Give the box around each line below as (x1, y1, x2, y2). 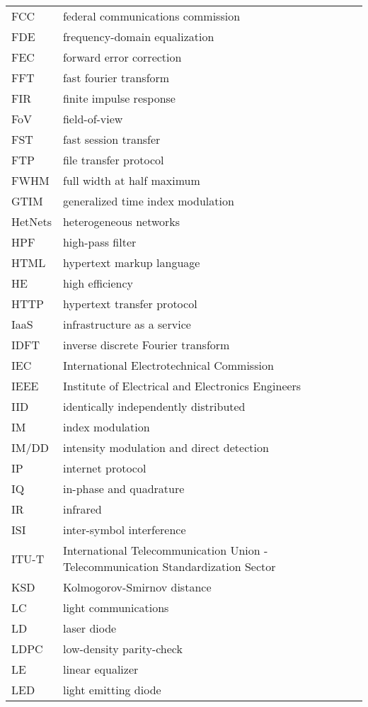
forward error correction (62, 49, 182, 65)
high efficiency (62, 275, 134, 291)
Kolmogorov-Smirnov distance (62, 579, 212, 595)
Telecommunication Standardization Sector (62, 558, 276, 575)
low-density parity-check (62, 640, 183, 657)
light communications (62, 599, 169, 616)
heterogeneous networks (62, 213, 180, 230)
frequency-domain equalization (62, 28, 214, 45)
